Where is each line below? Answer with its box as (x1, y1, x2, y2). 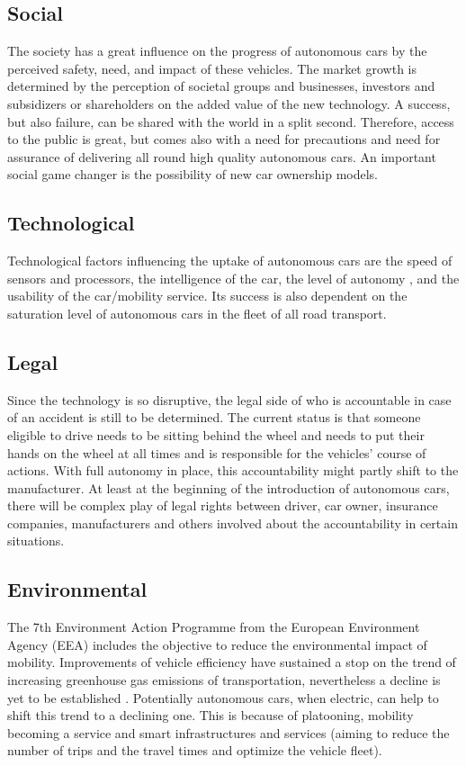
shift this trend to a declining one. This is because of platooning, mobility (7, 706, 414, 725)
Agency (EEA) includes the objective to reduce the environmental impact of (7, 635, 427, 653)
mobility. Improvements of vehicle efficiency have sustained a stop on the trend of (7, 653, 456, 671)
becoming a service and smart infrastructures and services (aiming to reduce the (7, 723, 450, 742)
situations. (7, 531, 65, 550)
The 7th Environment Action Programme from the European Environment (7, 617, 420, 636)
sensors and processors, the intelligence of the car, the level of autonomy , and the (7, 268, 460, 287)
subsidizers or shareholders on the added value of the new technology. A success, (7, 94, 451, 113)
